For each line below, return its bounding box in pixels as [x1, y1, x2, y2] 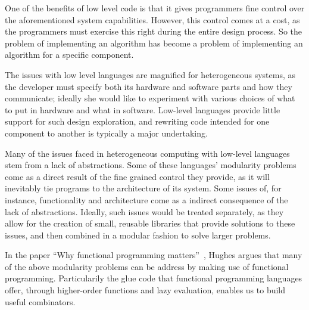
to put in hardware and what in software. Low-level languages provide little [5, 103, 280, 116]
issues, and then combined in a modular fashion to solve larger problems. [5, 228, 271, 241]
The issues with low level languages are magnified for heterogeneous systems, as [5, 68, 296, 80]
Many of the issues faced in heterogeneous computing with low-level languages [5, 147, 290, 159]
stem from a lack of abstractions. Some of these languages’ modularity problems [5, 159, 296, 171]
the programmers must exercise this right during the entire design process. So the [5, 25, 302, 38]
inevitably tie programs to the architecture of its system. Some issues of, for [5, 182, 282, 194]
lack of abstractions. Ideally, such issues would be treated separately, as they [5, 205, 284, 218]
